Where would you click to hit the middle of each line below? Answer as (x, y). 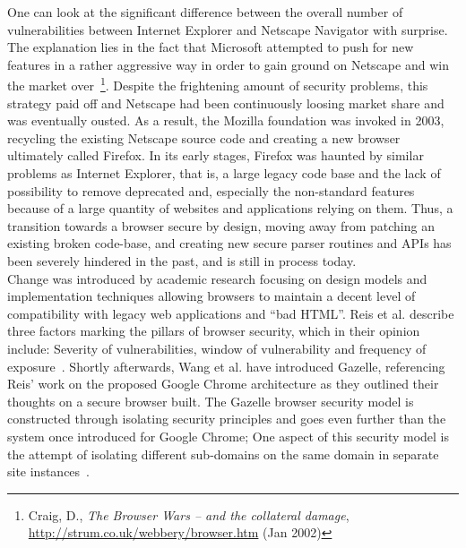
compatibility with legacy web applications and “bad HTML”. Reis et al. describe (231, 313)
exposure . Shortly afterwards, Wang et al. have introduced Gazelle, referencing (226, 366)
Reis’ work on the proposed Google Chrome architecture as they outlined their (223, 384)
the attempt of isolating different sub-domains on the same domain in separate (223, 454)
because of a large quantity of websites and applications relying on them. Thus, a (230, 208)
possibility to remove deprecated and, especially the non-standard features (211, 190)
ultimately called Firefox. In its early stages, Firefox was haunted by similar (216, 155)
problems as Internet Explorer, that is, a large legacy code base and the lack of (224, 173)
